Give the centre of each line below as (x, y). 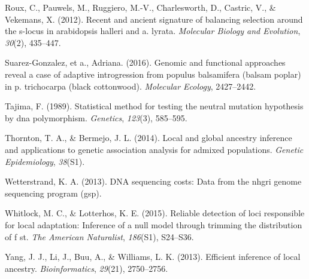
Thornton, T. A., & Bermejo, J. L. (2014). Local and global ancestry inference (149, 138)
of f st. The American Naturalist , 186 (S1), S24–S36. (99, 236)
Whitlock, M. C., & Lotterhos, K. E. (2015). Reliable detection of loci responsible (155, 213)
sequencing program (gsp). (53, 193)
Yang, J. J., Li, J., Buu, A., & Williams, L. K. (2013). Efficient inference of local (153, 257)
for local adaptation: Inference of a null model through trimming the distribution (154, 224)
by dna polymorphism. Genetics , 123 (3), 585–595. (96, 117)
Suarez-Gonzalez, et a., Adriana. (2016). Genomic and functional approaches (145, 62)
